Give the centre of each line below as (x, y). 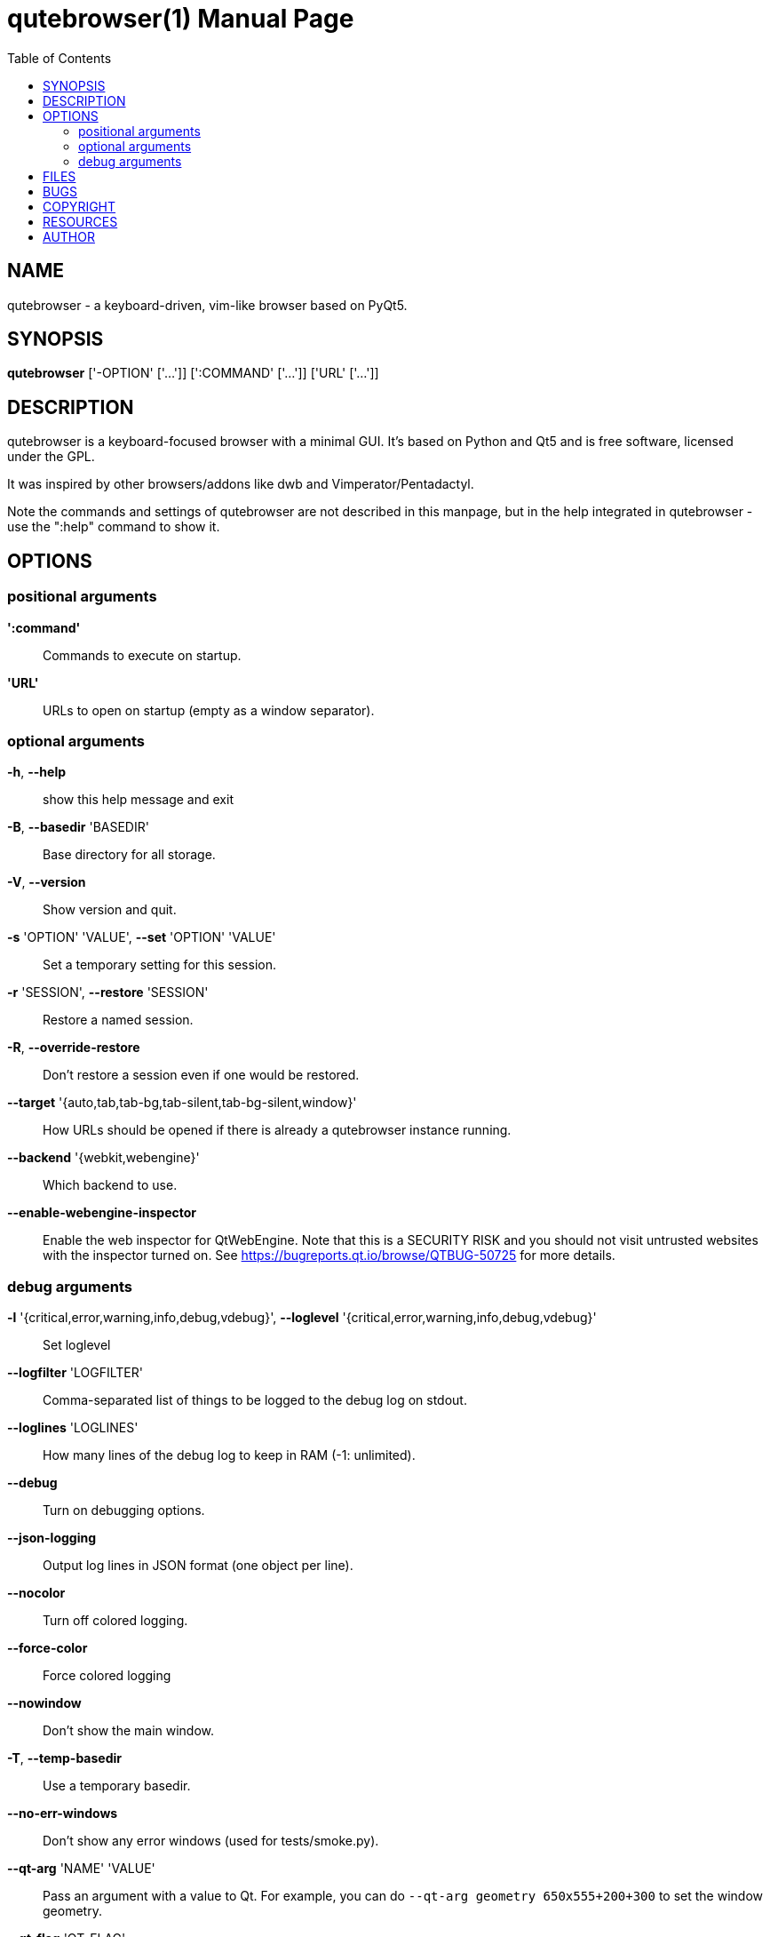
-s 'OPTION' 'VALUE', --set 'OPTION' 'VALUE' (142, 937)
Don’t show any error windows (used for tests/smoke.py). (211, 1841)
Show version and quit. (110, 910)
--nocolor (36, 1593)
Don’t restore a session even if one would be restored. (201, 1075)
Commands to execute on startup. (142, 655)
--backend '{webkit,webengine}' (103, 1158)
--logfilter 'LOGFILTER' (75, 1372)
